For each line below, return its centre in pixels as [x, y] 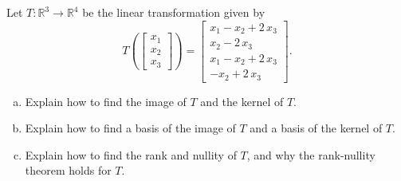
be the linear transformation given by [174, 12]
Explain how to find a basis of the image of [130, 128]
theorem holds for [68, 170]
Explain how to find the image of [106, 101]
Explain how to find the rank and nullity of [131, 154]
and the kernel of [242, 101]
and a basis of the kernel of [316, 128]
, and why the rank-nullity [311, 154]
